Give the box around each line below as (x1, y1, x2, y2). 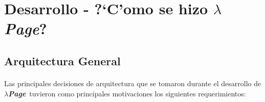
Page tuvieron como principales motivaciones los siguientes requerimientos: (8, 88, 246, 98)
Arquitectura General (4, 53, 121, 68)
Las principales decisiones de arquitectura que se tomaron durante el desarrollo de (4, 78, 261, 88)
